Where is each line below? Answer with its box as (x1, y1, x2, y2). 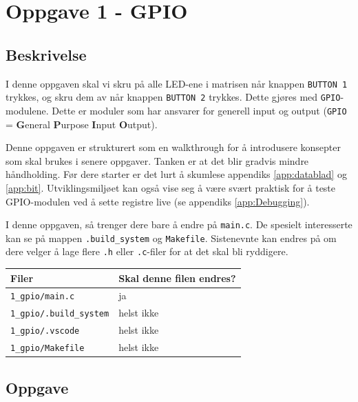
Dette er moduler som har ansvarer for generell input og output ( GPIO (52, 103, 347, 117)
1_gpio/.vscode (10, 326, 80, 336)
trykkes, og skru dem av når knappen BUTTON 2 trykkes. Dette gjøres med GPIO (6, 90, 341, 104)
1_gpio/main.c (10, 292, 75, 302)
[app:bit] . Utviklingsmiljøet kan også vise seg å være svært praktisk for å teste (6, 180, 336, 194)
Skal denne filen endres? (118, 270, 236, 285)
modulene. (6, 103, 49, 117)
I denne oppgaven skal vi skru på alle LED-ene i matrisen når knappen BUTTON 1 (6, 76, 348, 90)
